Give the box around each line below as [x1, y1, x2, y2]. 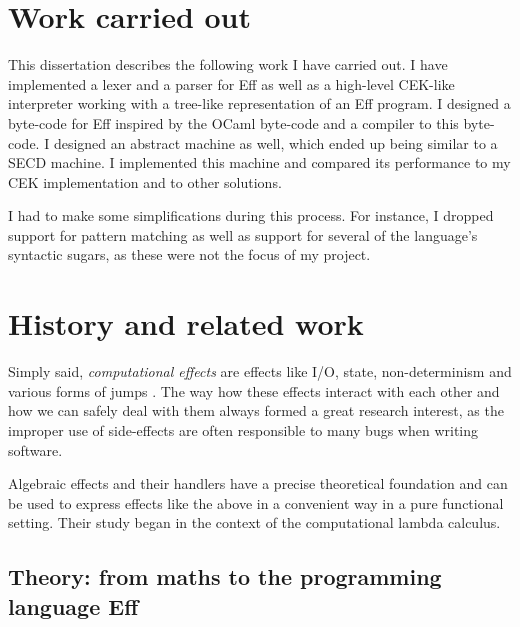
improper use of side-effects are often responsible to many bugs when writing [8, 419, 479, 440]
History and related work [8, 303, 364, 344]
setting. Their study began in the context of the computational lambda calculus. [8, 512, 501, 533]
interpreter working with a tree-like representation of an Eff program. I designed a [8, 93, 511, 114]
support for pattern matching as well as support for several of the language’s [8, 224, 478, 245]
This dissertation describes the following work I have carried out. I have [8, 54, 448, 75]
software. [8, 439, 63, 460]
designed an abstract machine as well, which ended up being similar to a [53, 132, 498, 153]
